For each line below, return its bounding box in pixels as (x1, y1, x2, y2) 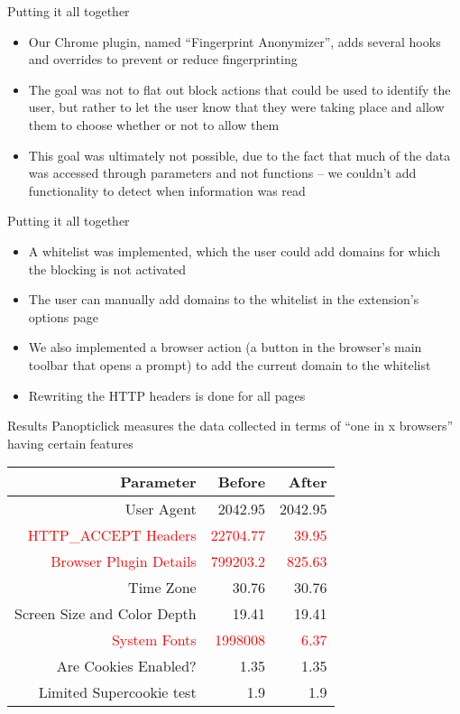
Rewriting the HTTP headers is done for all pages (28, 385, 306, 404)
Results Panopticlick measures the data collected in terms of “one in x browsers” (7, 416, 454, 435)
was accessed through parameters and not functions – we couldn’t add (28, 163, 417, 182)
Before (217, 471, 266, 493)
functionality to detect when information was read (28, 181, 306, 199)
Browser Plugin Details (51, 551, 197, 572)
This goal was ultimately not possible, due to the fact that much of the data (28, 145, 451, 164)
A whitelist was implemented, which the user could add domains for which (28, 241, 440, 260)
